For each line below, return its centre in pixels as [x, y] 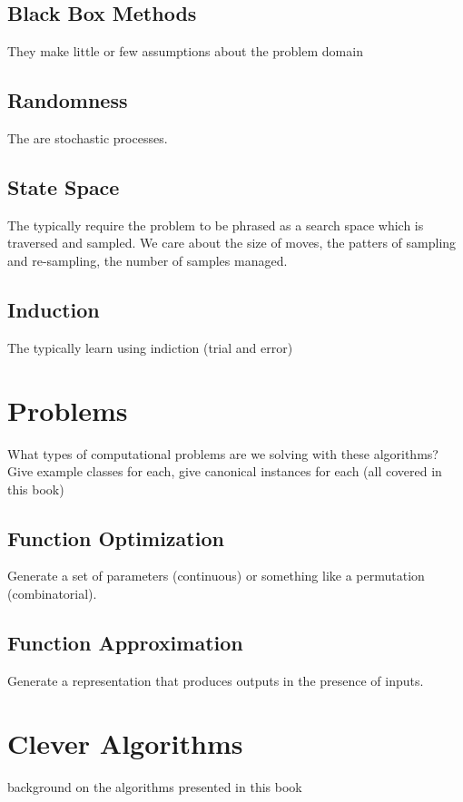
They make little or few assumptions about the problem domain [185, 51]
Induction [54, 309]
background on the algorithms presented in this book [155, 786]
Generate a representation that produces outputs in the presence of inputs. [216, 680]
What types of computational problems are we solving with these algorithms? [223, 453]
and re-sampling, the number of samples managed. [148, 260]
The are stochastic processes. [88, 138]
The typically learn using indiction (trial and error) [150, 347]
